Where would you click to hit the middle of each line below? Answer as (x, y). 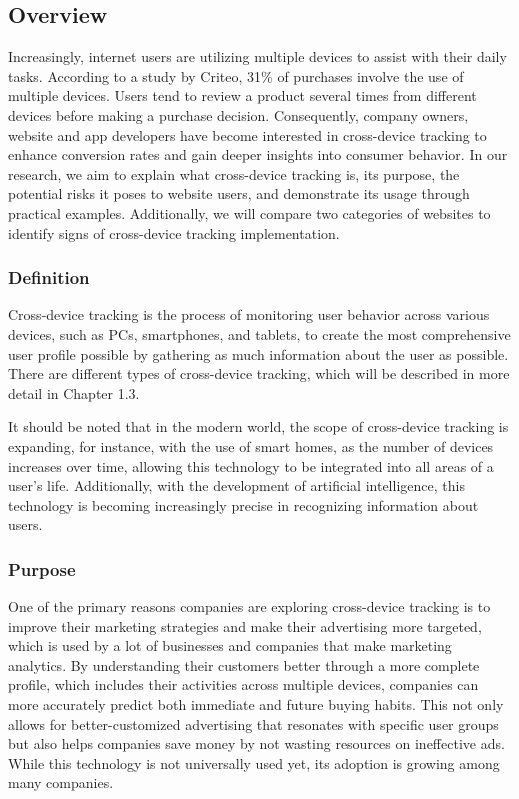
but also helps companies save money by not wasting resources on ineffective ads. (256, 743)
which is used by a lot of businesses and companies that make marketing (230, 645)
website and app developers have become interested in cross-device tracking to (247, 134)
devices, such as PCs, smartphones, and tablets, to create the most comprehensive (259, 333)
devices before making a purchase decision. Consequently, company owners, (238, 114)
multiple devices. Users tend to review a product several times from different (242, 95)
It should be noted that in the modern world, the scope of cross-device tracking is (258, 426)
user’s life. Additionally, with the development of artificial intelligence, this (236, 485)
